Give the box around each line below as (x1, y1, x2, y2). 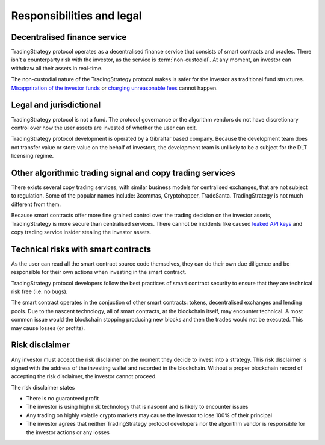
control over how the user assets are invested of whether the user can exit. (11, 124, 197, 131)
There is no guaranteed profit (26, 395, 99, 402)
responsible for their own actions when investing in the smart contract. (11, 269, 187, 276)
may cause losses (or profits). (11, 324, 85, 331)
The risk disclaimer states (11, 384, 75, 391)
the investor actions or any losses (26, 428, 110, 436)
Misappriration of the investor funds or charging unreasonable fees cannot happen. (11, 84, 218, 92)
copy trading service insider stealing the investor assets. (11, 228, 152, 235)
